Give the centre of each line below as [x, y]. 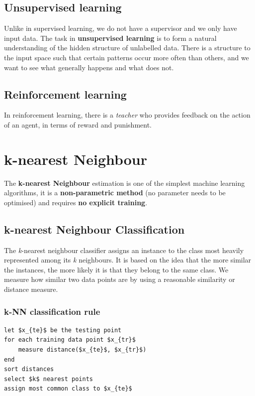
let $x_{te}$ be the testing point [63, 330]
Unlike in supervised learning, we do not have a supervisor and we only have [121, 28]
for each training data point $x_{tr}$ [70, 340]
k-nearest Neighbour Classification [94, 229]
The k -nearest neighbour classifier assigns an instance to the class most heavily [124, 250]
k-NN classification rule [52, 311]
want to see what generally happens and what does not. [89, 67]
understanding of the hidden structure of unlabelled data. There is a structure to [127, 48]
